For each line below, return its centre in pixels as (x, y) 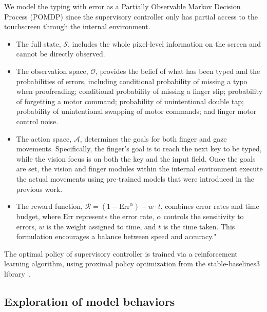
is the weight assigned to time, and (101, 226)
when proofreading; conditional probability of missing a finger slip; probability (139, 91)
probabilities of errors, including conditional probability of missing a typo (132, 81)
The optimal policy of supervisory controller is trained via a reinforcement (121, 253)
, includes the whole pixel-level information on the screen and (164, 43)
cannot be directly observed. (61, 54)
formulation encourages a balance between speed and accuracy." (116, 236)
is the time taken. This (199, 226)
